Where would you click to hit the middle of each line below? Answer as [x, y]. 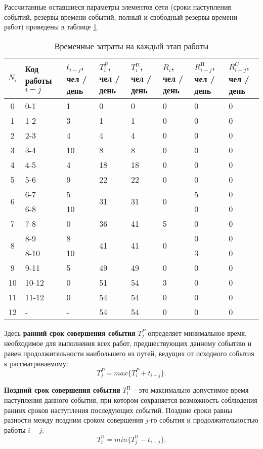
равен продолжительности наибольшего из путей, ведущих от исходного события [129, 353]
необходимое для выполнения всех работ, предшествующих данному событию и [128, 343]
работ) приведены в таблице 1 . [52, 27]
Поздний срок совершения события [62, 390]
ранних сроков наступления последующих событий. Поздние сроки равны [118, 410]
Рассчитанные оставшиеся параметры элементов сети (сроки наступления [118, 7]
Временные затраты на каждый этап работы [131, 46]
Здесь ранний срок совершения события [70, 333]
